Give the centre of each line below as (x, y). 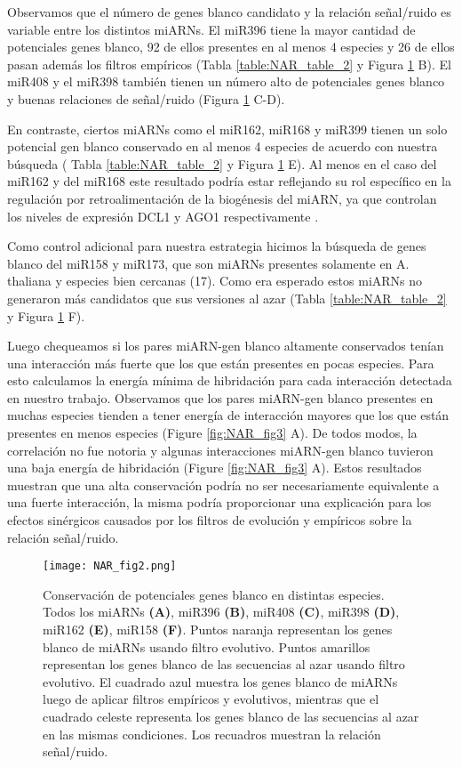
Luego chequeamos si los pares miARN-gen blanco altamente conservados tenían (226, 346)
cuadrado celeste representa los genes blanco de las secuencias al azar (231, 717)
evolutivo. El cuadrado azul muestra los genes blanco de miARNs (220, 681)
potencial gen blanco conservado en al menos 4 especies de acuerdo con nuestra (223, 146)
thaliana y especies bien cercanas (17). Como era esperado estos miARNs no (215, 281)
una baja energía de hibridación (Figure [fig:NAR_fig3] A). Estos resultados (215, 468)
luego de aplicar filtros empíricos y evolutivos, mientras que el (211, 699)
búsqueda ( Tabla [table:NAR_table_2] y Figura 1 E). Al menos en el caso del (222, 163)
